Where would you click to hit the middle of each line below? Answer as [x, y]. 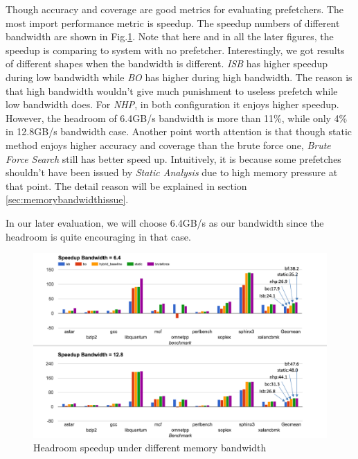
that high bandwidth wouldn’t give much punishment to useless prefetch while [172, 90]
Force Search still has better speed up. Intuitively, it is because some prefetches [173, 158]
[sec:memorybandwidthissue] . [67, 199]
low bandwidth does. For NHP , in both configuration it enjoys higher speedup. [172, 104]
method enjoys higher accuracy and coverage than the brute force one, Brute [168, 145]
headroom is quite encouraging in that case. [98, 236]
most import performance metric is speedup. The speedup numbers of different [173, 23]
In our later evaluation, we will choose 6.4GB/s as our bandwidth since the [165, 222]
